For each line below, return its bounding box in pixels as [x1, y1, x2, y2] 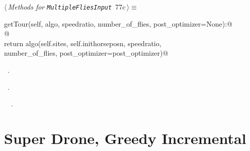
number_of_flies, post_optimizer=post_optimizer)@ [4, 48, 169, 58]
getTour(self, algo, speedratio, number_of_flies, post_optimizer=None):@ [4, 18, 232, 29]
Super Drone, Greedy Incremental [4, 128, 246, 148]
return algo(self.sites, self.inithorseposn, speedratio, [4, 38, 161, 48]
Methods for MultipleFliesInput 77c [8, 2, 126, 12]
